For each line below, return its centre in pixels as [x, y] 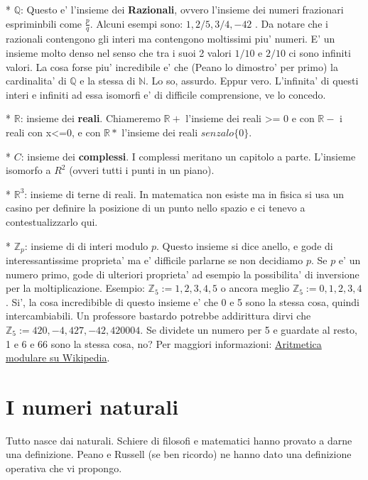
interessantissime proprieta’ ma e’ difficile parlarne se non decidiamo [155, 260]
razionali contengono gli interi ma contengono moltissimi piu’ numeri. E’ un [171, 39]
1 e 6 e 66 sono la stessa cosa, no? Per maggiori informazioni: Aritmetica [164, 343]
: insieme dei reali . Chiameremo [90, 118]
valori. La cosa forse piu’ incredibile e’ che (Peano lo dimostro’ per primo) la [172, 66]
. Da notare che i [292, 23]
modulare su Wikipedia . [58, 358]
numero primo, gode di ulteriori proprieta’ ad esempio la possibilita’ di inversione [183, 274]
